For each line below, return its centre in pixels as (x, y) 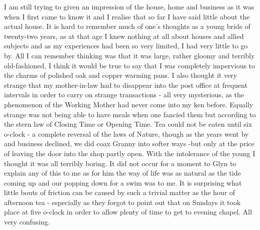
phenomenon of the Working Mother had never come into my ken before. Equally (129, 104)
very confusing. (27, 222)
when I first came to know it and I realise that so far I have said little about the (127, 16)
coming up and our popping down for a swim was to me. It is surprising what (123, 182)
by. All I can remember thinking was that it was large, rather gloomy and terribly (129, 55)
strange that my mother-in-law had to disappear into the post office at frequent (126, 85)
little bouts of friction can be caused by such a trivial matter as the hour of (120, 192)
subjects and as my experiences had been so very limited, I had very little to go (126, 46)
